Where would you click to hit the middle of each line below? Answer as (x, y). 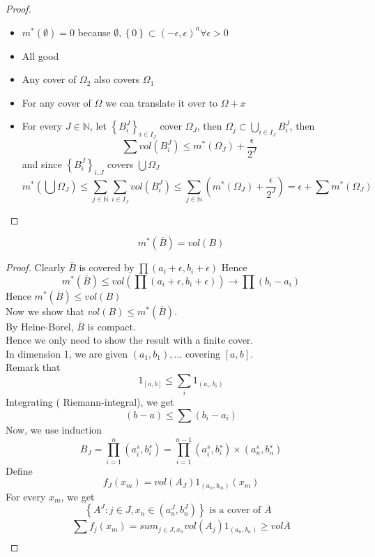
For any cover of (56, 102)
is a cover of (235, 511)
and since (42, 163)
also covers (117, 79)
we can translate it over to (161, 102)
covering (203, 353)
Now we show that (45, 311)
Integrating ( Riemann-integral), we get (90, 402)
